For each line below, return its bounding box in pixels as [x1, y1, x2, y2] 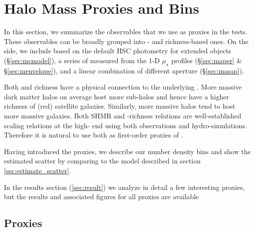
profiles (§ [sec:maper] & [171, 55, 242, 65]
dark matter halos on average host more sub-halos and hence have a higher [4, 91, 229, 101]
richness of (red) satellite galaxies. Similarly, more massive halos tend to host [4, 101, 235, 111]
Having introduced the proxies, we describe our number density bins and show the [4, 146, 251, 156]
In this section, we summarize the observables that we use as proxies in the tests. [4, 26, 248, 37]
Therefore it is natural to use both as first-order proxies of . [4, 130, 183, 140]
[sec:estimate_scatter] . [4, 165, 71, 176]
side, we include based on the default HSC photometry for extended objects [4, 46, 231, 56]
